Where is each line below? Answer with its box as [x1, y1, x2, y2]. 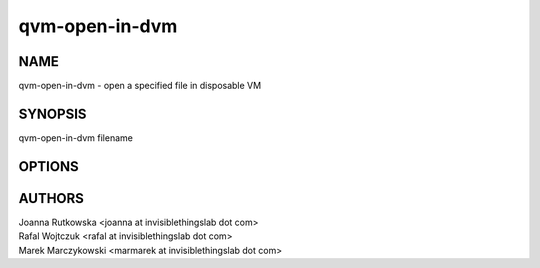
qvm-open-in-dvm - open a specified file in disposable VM [18, 80, 262, 92]
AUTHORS [18, 190, 85, 207]
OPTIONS [18, 158, 79, 175]
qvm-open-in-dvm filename [18, 131, 134, 144]
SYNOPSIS [18, 105, 87, 122]
